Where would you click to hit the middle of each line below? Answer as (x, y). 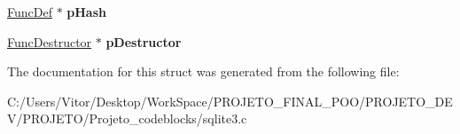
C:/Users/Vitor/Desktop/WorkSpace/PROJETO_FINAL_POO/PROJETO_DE (230, 101)
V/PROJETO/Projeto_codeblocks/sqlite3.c (127, 118)
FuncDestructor (50, 41)
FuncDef (30, 12)
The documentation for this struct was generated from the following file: (203, 71)
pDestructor (144, 41)
